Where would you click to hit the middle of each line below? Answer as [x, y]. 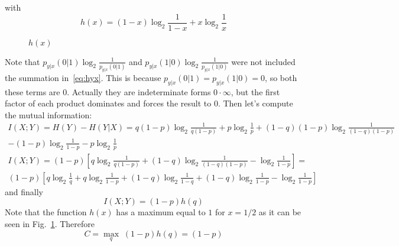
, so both [281, 77]
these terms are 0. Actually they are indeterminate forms [108, 91]
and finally [24, 191]
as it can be [280, 212]
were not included [263, 61]
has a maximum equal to [161, 212]
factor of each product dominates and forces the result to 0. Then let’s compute [149, 103]
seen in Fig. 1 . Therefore [50, 223]
